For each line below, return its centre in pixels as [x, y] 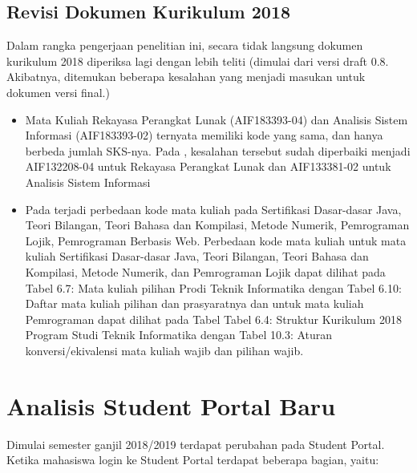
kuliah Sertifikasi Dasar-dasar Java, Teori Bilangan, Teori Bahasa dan [197, 256]
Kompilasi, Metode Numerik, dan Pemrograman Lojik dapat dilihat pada [205, 271]
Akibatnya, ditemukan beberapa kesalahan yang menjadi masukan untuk [186, 77]
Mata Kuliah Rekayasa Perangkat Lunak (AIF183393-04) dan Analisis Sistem [217, 119]
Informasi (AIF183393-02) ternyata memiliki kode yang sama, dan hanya [204, 135]
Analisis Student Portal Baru [171, 405]
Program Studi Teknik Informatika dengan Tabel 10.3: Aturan [179, 335]
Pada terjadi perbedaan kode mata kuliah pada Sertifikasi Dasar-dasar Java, [213, 209]
